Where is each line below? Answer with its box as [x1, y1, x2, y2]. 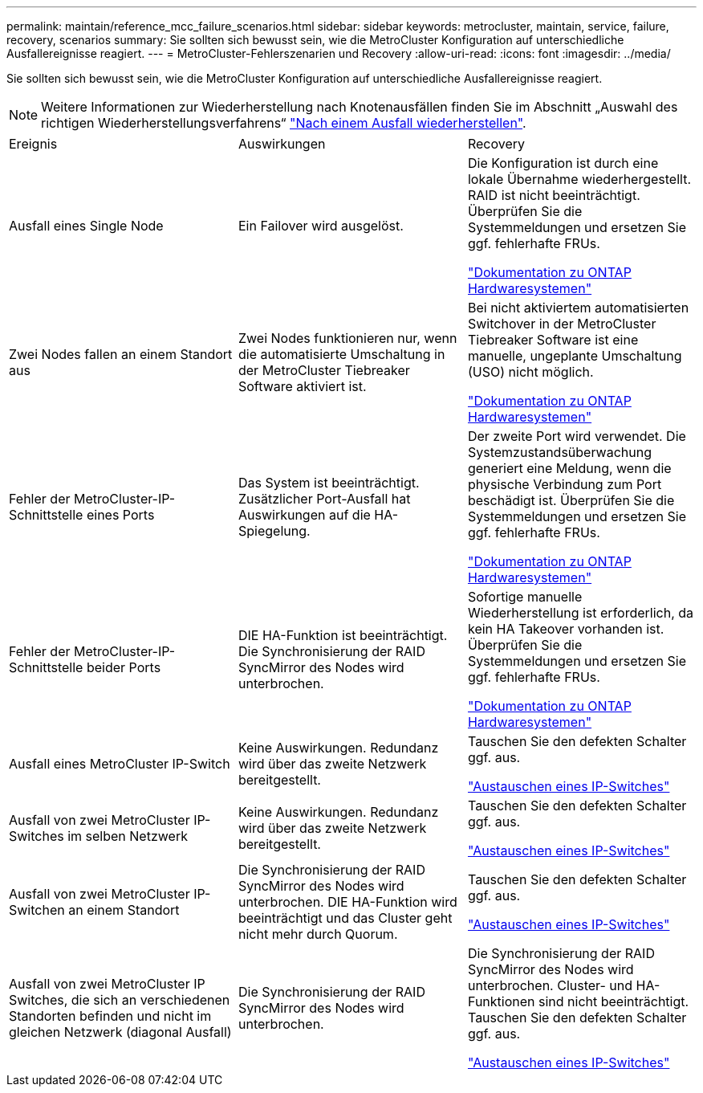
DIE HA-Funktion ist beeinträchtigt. [238, 627, 448, 643]
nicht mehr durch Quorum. [238, 926, 398, 942]
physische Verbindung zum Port [467, 476, 662, 492]
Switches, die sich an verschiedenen [9, 992, 230, 1008]
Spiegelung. [238, 523, 311, 539]
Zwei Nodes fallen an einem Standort [9, 346, 233, 362]
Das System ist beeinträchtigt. [238, 475, 420, 491]
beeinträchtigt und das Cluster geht [238, 910, 453, 926]
